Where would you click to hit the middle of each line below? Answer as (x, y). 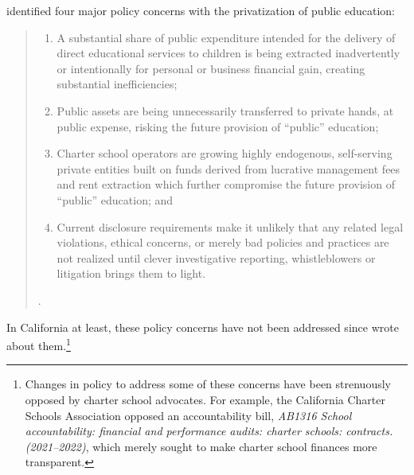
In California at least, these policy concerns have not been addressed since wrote (203, 327)
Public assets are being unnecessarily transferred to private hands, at (225, 110)
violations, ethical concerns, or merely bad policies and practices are (223, 242)
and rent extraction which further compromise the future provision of (226, 184)
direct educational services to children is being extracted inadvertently (228, 53)
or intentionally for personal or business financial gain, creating (211, 68)
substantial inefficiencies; (117, 84)
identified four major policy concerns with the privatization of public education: (201, 10)
